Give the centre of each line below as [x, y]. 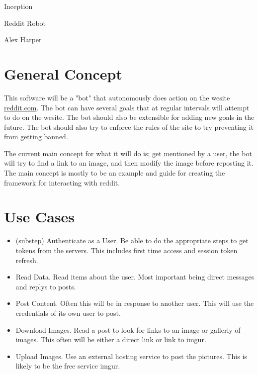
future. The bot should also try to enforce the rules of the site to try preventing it [129, 127]
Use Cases [40, 217]
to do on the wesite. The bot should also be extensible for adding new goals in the [129, 117]
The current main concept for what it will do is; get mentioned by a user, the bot [128, 153]
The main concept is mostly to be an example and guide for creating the [115, 173]
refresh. [27, 260]
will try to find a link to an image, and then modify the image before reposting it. [129, 163]
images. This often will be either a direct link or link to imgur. [111, 339]
